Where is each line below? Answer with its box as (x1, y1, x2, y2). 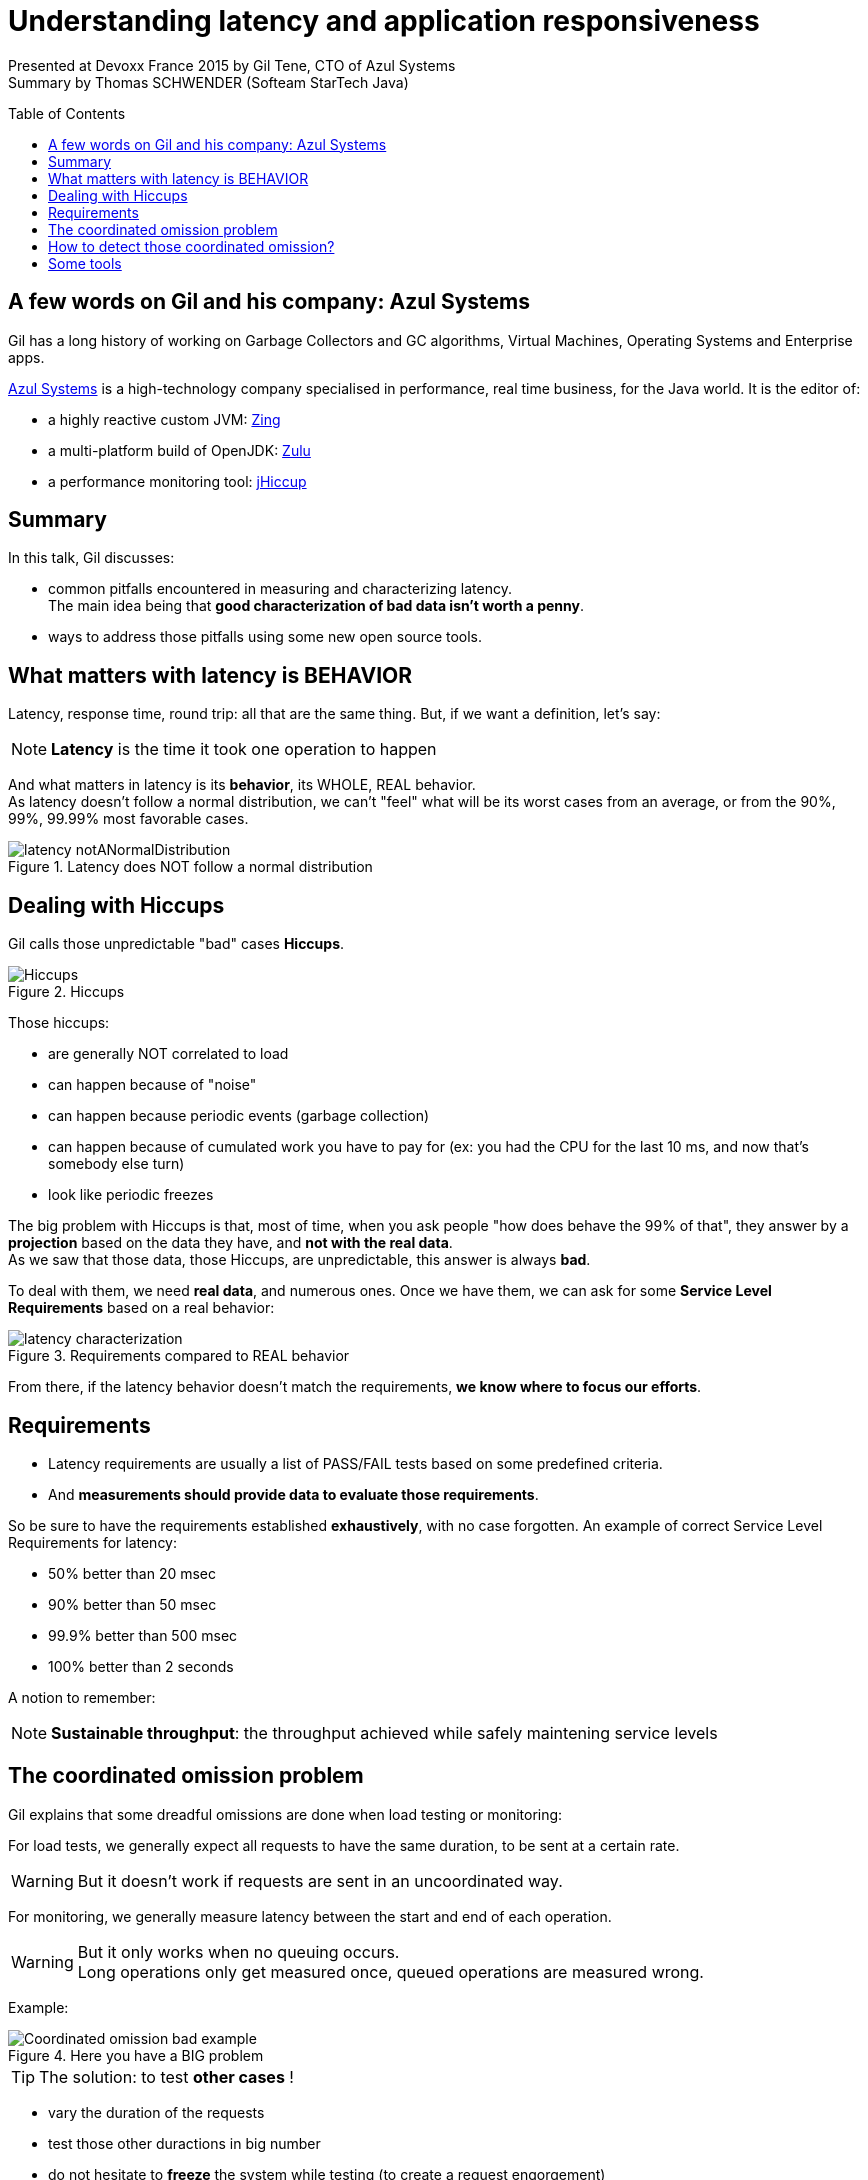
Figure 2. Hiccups (8, 983, 125, 1001)
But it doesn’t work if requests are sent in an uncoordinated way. (77, 1870, 563, 1891)
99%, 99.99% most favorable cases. (8, 810, 249, 828)
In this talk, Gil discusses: (8, 549, 175, 567)
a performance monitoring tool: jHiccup (48, 472, 307, 490)
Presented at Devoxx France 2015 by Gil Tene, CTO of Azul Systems (8, 56, 456, 74)
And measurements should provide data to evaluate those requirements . (48, 1485, 539, 1503)
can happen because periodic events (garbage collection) (48, 1107, 430, 1125)
